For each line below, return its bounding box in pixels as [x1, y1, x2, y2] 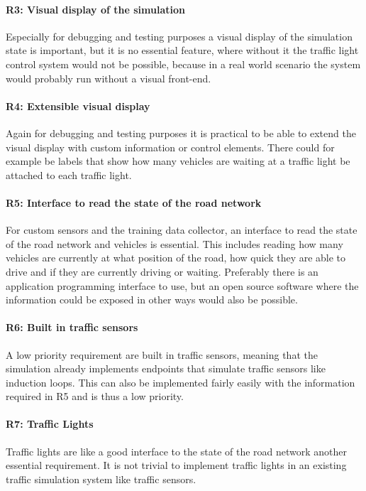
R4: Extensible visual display [6, 98, 150, 113]
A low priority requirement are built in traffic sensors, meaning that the [6, 347, 318, 362]
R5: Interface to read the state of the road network [6, 195, 262, 210]
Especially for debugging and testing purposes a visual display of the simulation [6, 28, 353, 43]
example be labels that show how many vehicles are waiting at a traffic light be [6, 153, 350, 168]
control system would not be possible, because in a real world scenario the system [6, 56, 361, 71]
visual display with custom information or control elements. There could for [6, 139, 335, 154]
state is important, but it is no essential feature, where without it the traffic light [6, 43, 359, 58]
